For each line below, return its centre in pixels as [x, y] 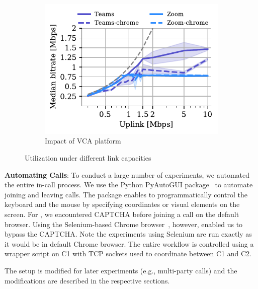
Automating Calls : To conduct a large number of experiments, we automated [127, 174]
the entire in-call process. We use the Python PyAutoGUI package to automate [129, 185]
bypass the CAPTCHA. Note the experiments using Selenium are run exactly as [128, 234]
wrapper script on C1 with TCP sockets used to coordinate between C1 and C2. [128, 254]
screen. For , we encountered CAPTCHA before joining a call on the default [122, 214]
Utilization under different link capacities [88, 158]
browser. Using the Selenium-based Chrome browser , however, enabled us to [124, 224]
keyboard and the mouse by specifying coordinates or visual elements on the [122, 204]
